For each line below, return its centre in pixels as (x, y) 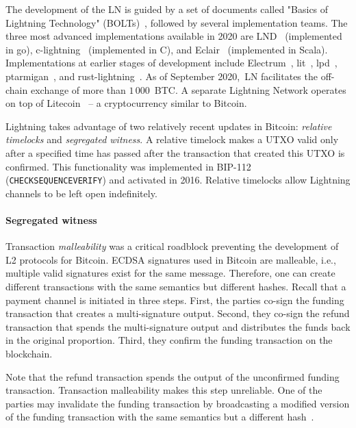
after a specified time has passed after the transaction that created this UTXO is (175, 152)
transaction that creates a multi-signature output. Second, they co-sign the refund (178, 313)
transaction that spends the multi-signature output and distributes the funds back (178, 326)
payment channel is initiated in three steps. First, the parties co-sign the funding (175, 300)
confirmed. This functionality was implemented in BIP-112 (128, 166)
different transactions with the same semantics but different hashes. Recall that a (176, 286)
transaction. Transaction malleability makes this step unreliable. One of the (164, 390)
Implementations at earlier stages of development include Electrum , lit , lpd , (171, 63)
